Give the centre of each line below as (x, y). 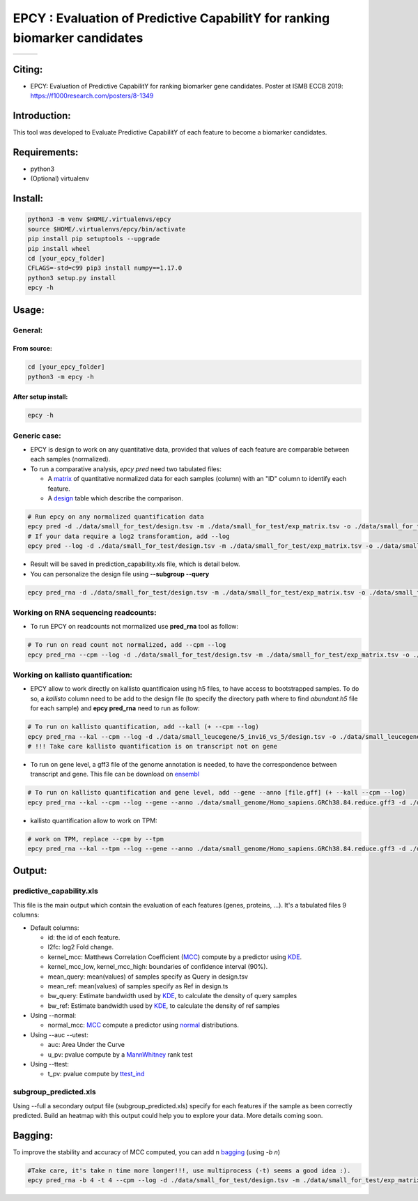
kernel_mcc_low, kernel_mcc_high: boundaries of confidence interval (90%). (158, 967)
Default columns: (55, 928)
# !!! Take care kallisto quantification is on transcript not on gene (153, 746)
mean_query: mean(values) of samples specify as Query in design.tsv (148, 977)
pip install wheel (59, 248)
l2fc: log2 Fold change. (81, 947)
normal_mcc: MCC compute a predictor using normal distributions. (144, 1025)
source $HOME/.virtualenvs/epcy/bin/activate (107, 229)
